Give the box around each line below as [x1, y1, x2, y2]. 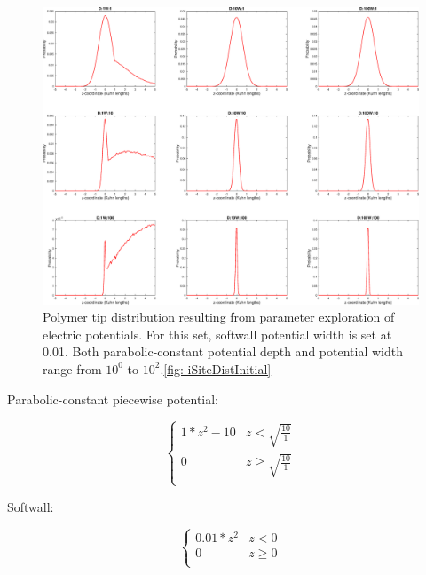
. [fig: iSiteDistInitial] [160, 359, 272, 378]
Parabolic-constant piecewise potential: [7, 389, 218, 408]
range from [43, 359, 102, 378]
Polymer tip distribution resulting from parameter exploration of [43, 307, 395, 326]
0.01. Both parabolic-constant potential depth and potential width [43, 342, 403, 361]
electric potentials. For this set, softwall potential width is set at [43, 324, 392, 343]
